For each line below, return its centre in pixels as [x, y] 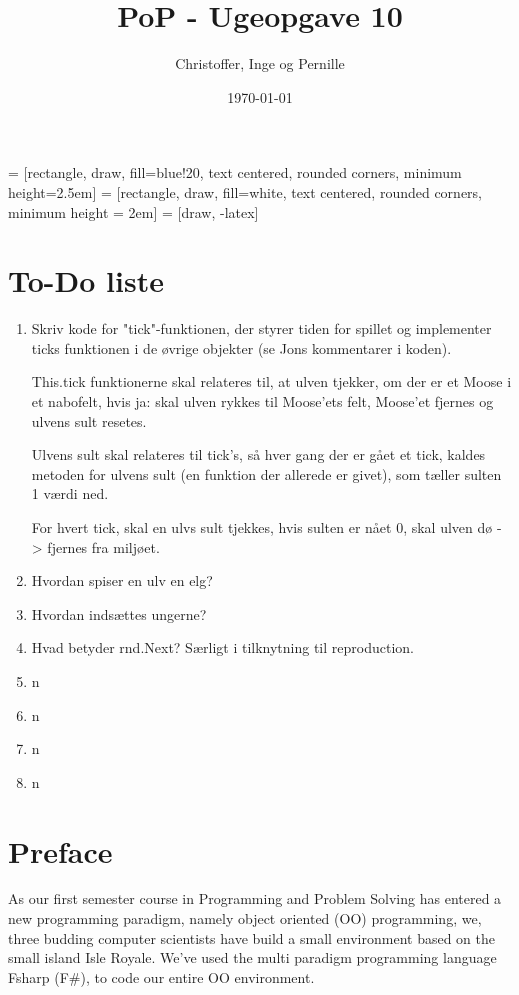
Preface [60, 850]
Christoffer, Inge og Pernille [260, 63]
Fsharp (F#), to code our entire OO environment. [161, 976]
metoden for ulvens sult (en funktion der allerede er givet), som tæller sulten [266, 473]
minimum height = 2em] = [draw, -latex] [133, 211]
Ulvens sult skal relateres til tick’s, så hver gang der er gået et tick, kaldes [258, 454]
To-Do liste [86, 280]
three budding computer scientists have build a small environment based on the [252, 937]
